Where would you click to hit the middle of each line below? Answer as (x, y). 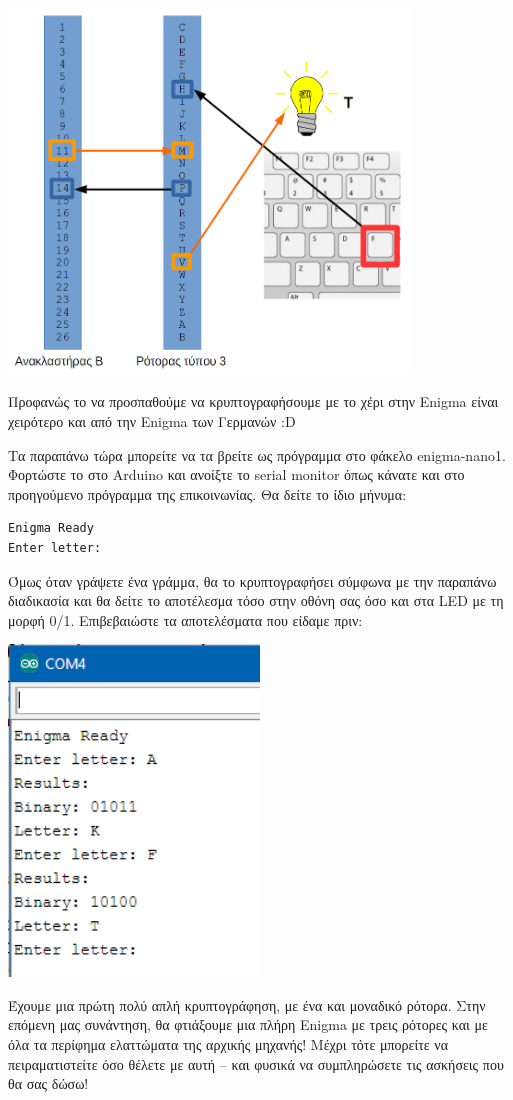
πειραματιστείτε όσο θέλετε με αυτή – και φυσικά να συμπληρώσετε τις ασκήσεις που (256, 1063)
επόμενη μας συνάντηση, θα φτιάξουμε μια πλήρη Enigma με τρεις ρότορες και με (248, 1024)
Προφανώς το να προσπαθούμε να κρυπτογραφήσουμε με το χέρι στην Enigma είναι (253, 401)
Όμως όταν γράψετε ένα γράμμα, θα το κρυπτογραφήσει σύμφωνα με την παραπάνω (252, 580)
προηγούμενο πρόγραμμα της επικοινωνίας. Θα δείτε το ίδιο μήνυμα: (207, 493)
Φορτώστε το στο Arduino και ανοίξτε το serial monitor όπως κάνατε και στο (236, 474)
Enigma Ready (51, 528)
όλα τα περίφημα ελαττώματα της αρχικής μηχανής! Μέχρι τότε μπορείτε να (228, 1044)
